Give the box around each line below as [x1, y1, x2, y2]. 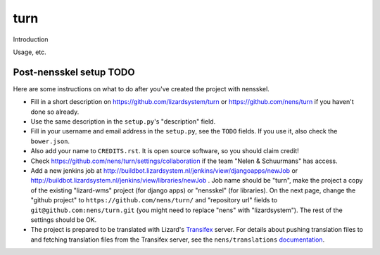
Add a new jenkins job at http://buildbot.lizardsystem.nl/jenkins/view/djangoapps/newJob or [30, 166, 298, 175]
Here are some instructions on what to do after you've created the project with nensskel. [13, 84, 270, 93]
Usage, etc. [13, 48, 47, 56]
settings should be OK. [30, 215, 97, 224]
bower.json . [30, 137, 70, 145]
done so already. [30, 107, 80, 116]
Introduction [13, 35, 49, 44]
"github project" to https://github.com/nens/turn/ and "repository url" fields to [30, 196, 278, 204]
